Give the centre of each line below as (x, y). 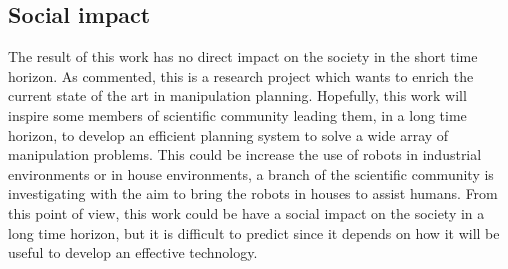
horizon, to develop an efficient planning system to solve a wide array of (228, 134)
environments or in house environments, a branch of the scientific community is (251, 173)
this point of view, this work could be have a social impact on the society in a (246, 212)
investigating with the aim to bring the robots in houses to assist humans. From (253, 193)
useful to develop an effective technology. (133, 252)
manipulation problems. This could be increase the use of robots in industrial (245, 154)
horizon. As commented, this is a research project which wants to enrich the (241, 75)
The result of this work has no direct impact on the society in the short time (243, 56)
